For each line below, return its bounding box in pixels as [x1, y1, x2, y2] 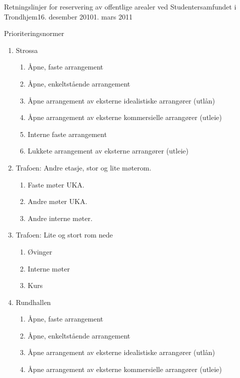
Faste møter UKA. [27, 179, 84, 189]
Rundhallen [15, 296, 51, 307]
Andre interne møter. [27, 212, 92, 223]
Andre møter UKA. [27, 196, 87, 206]
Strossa [15, 44, 38, 55]
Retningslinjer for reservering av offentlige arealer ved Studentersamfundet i [4, 1, 236, 11]
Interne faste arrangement [27, 128, 107, 139]
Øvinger [27, 246, 52, 256]
